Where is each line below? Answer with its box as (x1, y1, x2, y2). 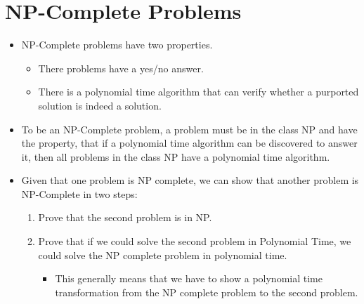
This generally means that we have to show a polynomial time (55, 271, 323, 286)
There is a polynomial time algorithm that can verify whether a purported (38, 84, 359, 99)
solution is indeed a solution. (38, 98, 162, 112)
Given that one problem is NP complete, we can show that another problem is (21, 173, 359, 187)
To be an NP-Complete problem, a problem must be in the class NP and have (21, 121, 358, 136)
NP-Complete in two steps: (21, 186, 138, 201)
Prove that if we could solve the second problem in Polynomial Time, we (38, 234, 351, 249)
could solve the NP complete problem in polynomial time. (38, 247, 287, 262)
